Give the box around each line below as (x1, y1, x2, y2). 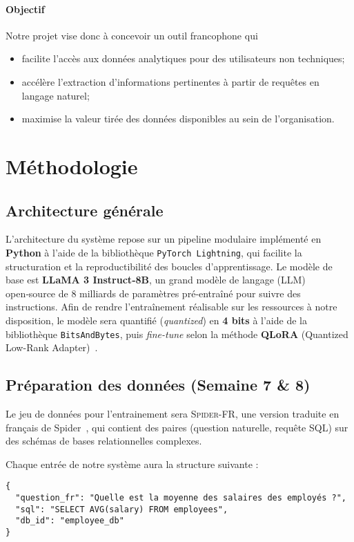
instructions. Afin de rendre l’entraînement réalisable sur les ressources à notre (6, 299, 337, 314)
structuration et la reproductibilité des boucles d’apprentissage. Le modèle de (6, 259, 333, 273)
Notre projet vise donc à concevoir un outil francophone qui (6, 28, 258, 42)
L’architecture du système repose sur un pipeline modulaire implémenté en (6, 232, 322, 246)
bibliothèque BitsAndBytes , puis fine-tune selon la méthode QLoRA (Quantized (6, 326, 348, 341)
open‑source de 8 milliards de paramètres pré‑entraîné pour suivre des (6, 286, 301, 300)
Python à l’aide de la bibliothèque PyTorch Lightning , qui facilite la (6, 245, 302, 259)
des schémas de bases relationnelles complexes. (6, 433, 202, 448)
